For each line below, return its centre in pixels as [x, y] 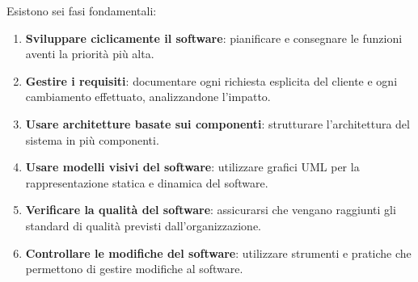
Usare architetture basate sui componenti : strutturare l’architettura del [217, 123]
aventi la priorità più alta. [90, 54]
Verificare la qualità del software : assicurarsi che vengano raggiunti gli [211, 210]
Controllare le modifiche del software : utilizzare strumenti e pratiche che [218, 253]
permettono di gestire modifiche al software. [134, 269]
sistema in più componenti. [92, 139]
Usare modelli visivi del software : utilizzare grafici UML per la [192, 167]
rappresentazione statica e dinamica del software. [147, 182]
